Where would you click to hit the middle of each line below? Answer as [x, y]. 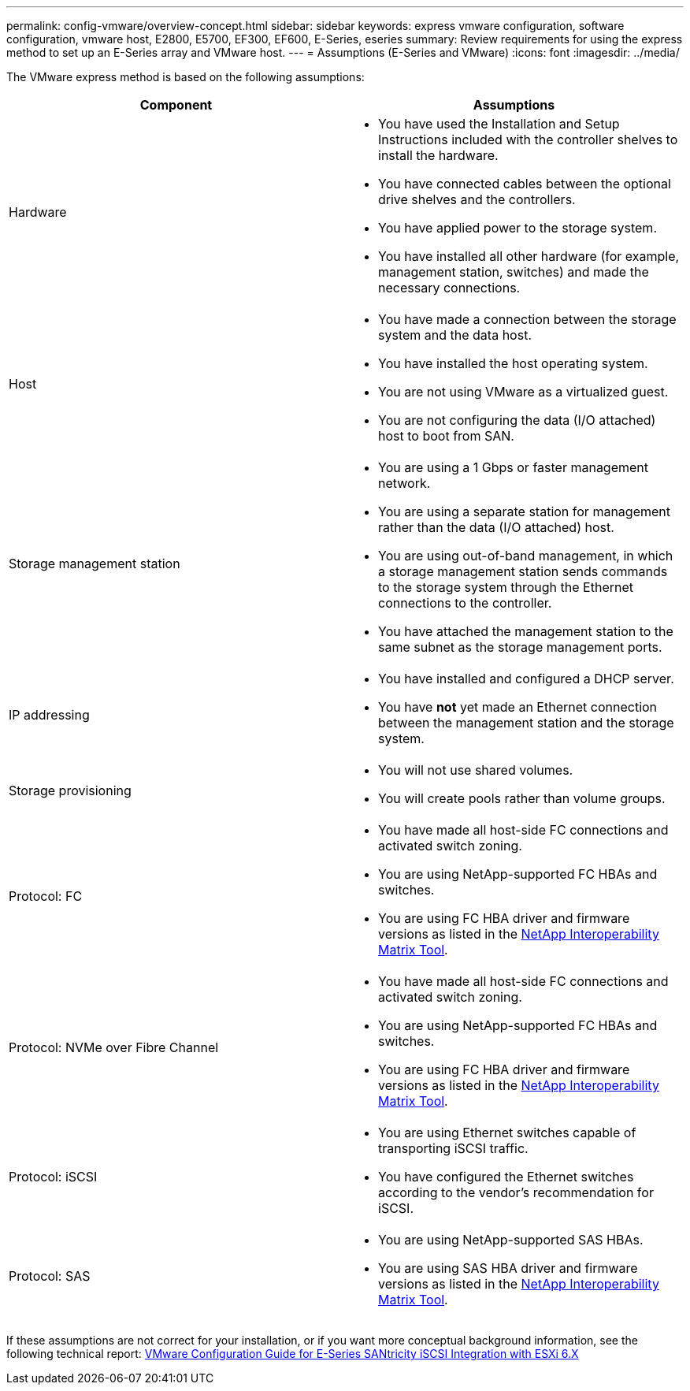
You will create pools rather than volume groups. [522, 798]
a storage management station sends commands [523, 571]
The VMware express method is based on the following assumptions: [185, 77]
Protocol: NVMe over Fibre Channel [114, 1047]
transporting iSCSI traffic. [453, 1148]
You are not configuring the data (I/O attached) [517, 420]
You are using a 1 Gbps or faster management [514, 467]
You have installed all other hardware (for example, [529, 256]
